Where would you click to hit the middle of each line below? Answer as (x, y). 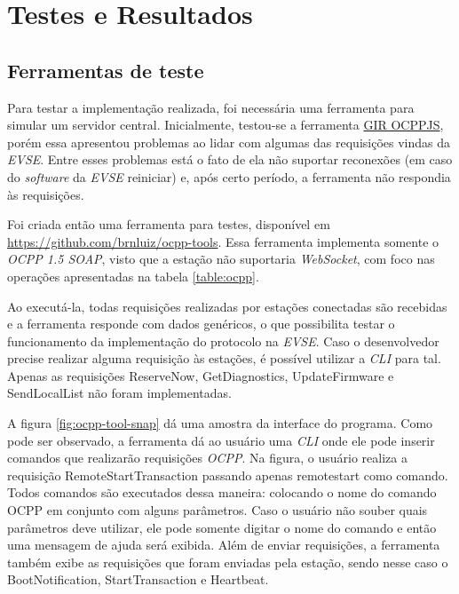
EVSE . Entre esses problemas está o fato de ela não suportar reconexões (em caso (230, 159)
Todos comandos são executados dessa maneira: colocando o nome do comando (222, 492)
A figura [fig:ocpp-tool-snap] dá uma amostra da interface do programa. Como (220, 423)
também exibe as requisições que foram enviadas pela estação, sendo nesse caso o (228, 562)
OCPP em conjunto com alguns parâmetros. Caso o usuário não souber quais (218, 510)
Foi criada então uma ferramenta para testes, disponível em (169, 224)
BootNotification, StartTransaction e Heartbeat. (138, 579)
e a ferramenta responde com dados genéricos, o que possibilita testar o (201, 324)
